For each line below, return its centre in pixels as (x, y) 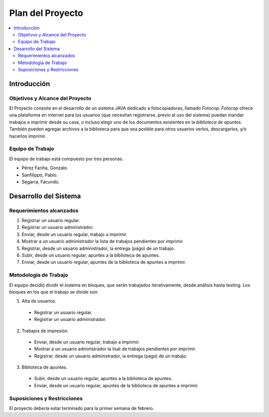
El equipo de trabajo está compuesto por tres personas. (67, 159)
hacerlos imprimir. (28, 136)
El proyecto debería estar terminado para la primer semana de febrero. (82, 408)
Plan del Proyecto (46, 13)
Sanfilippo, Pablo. (40, 175)
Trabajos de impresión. (45, 330)
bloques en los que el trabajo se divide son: (54, 292)
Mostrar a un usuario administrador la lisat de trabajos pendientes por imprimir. (115, 349)
